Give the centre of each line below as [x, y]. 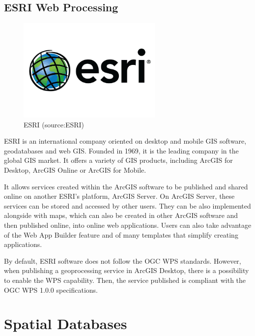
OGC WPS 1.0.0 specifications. [51, 290]
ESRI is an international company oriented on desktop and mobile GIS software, [125, 141]
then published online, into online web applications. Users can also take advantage [128, 225]
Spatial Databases [66, 323]
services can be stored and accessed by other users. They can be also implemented [127, 205]
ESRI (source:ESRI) [54, 124]
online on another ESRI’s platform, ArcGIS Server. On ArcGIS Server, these [119, 196]
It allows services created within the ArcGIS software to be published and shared [126, 186]
